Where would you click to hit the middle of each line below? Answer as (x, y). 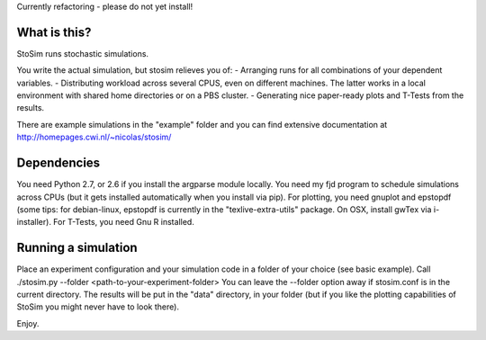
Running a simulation (77, 248)
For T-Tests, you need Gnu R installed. (124, 222)
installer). (34, 222)
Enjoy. (28, 323)
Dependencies (58, 163)
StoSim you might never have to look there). (98, 307)
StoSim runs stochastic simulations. (82, 53)
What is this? (54, 32)
